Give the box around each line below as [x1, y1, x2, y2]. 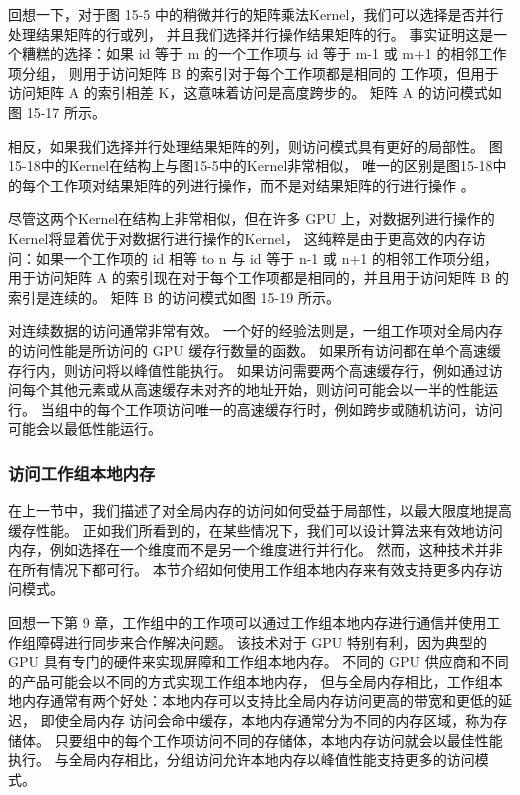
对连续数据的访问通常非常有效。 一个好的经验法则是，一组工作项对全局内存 [8, 320, 503, 341]
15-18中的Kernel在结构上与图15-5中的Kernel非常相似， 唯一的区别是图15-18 [8, 155, 493, 176]
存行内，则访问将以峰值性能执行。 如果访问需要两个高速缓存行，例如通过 [8, 359, 489, 380]
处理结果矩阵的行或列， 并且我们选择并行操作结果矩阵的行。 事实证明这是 [8, 23, 494, 44]
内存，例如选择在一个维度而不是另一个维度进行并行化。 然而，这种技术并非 [8, 539, 503, 560]
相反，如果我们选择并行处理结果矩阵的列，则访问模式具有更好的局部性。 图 [8, 135, 503, 156]
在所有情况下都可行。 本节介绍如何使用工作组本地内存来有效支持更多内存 [8, 558, 489, 579]
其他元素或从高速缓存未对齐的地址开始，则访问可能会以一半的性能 [49, 379, 484, 400]
